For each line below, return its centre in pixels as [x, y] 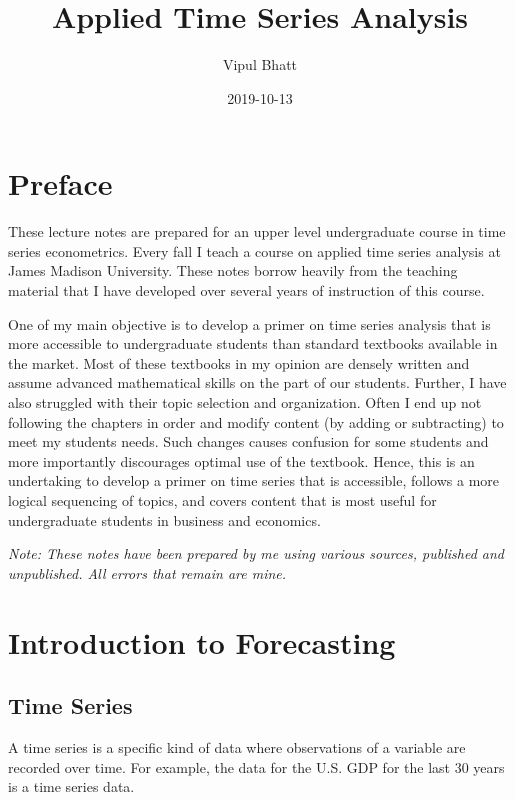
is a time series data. [71, 786]
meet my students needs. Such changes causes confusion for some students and [248, 441]
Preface [60, 183]
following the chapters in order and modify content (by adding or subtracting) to [256, 421]
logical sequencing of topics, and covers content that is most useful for [222, 499]
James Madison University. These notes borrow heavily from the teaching [233, 270]
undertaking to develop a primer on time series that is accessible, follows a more [253, 480]
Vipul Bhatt [260, 64]
